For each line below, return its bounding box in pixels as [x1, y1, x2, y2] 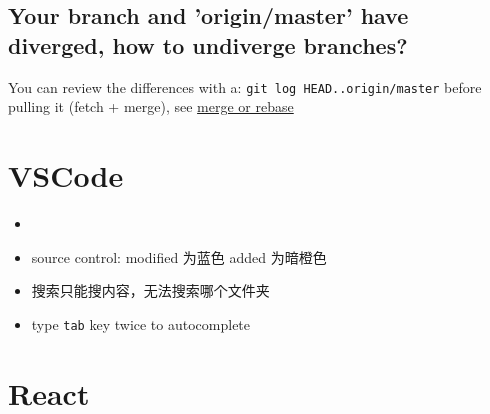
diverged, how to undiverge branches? [8, 29, 408, 60]
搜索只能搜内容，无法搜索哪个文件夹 [31, 280, 270, 301]
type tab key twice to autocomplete [31, 313, 251, 334]
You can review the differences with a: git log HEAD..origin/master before [8, 76, 482, 97]
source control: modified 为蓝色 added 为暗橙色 [31, 246, 327, 267]
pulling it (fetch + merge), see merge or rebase [8, 96, 294, 117]
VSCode [8, 155, 124, 196]
